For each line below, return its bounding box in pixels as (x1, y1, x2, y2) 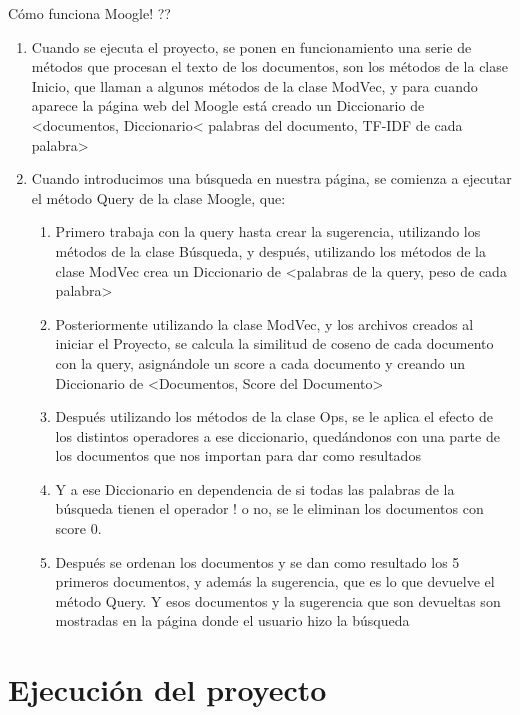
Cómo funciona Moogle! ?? (8, 3, 171, 23)
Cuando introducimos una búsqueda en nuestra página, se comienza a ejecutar (31, 168, 512, 189)
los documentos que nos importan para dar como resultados (55, 445, 421, 466)
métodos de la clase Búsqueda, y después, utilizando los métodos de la (55, 240, 487, 261)
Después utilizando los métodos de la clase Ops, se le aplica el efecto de (55, 406, 493, 427)
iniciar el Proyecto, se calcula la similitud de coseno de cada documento (55, 333, 494, 354)
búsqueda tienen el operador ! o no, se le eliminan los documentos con (55, 498, 484, 519)
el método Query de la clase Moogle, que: (31, 187, 286, 208)
